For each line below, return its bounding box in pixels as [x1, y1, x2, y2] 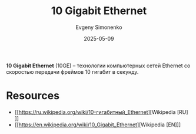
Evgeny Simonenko [75, 24, 122, 31]
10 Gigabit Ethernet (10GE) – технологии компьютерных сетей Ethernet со [6, 62, 191, 69]
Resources [6, 89, 60, 103]
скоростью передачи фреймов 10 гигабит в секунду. [6, 68, 139, 75]
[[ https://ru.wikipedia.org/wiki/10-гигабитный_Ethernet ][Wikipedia [14, 108, 176, 116]
